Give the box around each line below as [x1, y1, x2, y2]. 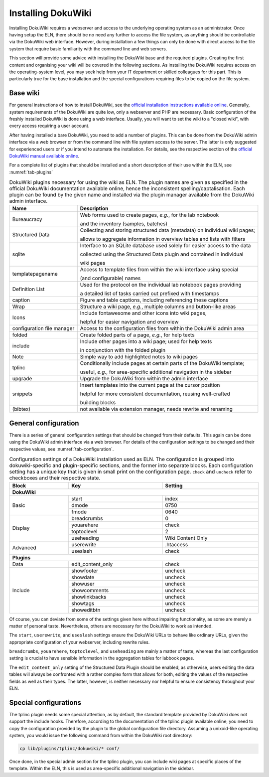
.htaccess [165, 541, 188, 548]
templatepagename [12, 271, 58, 278]
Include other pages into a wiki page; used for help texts [80, 338, 212, 345]
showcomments [71, 587, 109, 594]
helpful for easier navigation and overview [80, 318, 179, 325]
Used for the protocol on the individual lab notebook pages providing [80, 282, 242, 289]
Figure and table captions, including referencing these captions [80, 297, 229, 304]
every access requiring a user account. [9, 123, 90, 129]
